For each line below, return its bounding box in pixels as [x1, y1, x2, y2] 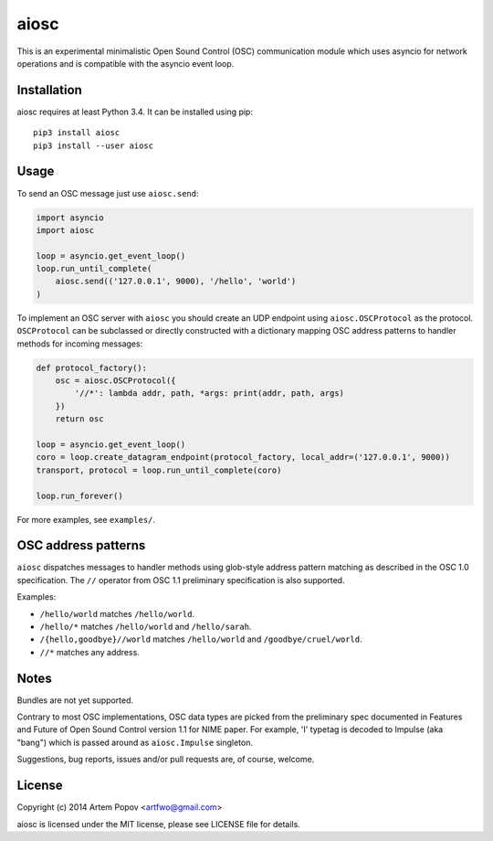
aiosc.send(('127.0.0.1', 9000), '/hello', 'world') [55, 276, 297, 287]
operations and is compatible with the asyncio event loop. [16, 58, 235, 69]
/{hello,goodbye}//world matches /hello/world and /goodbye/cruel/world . [39, 633, 362, 644]
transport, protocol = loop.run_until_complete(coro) [36, 464, 282, 475]
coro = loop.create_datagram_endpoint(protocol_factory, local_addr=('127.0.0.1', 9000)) [36, 452, 451, 463]
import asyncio [36, 212, 104, 223]
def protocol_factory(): [36, 362, 148, 373]
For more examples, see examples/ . [16, 514, 155, 525]
